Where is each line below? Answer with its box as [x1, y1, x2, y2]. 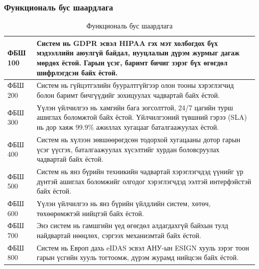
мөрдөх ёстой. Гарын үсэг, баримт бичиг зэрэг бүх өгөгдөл [36, 57, 228, 67]
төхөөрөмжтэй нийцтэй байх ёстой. [36, 208, 144, 218]
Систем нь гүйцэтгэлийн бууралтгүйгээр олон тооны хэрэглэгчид [36, 80, 234, 90]
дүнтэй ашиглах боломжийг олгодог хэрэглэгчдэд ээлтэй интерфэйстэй [36, 176, 252, 186]
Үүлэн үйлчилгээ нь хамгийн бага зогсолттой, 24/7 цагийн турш [36, 102, 233, 112]
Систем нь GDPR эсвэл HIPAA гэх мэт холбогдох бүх [36, 37, 218, 48]
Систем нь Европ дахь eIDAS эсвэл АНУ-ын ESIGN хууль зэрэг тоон [36, 242, 250, 253]
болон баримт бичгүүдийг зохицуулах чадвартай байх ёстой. [36, 90, 220, 100]
